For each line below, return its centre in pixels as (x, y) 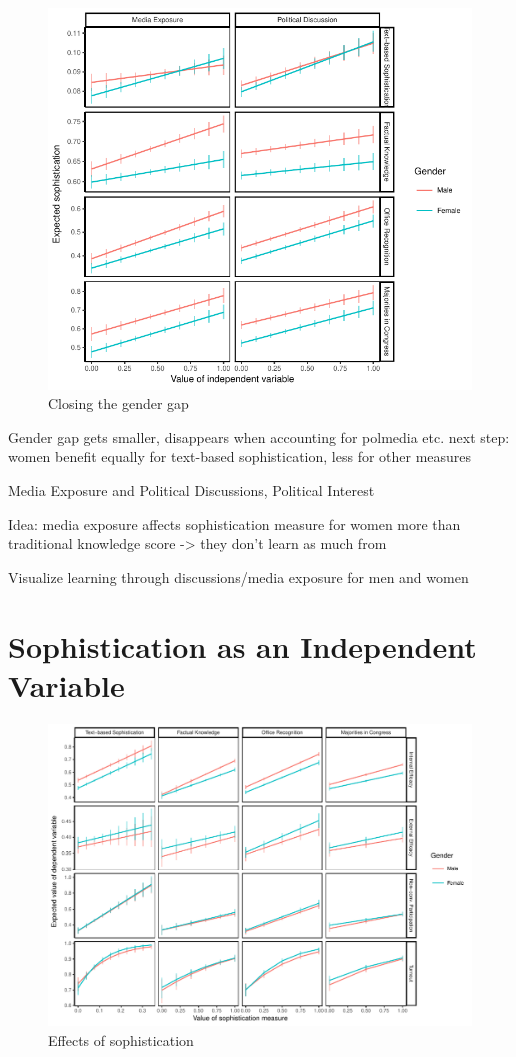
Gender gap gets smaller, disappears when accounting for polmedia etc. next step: (259, 436)
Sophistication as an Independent (242, 645)
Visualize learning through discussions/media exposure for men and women (238, 576)
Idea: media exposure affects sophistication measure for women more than (234, 523)
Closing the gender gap (118, 403)
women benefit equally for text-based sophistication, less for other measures (240, 456)
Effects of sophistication (121, 1039)
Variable (66, 684)
